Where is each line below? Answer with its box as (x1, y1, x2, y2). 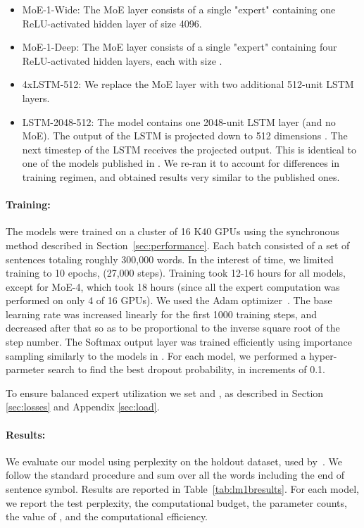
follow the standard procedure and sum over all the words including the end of (6, 467, 345, 482)
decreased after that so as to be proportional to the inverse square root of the (6, 320, 340, 335)
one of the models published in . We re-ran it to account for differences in (22, 156, 340, 170)
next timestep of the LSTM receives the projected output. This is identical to (22, 142, 357, 156)
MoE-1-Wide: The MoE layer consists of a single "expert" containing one (22, 2, 336, 16)
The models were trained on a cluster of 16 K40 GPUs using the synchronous (6, 224, 339, 239)
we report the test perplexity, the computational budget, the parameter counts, (6, 495, 347, 510)
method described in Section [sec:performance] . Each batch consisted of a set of (6, 237, 350, 252)
